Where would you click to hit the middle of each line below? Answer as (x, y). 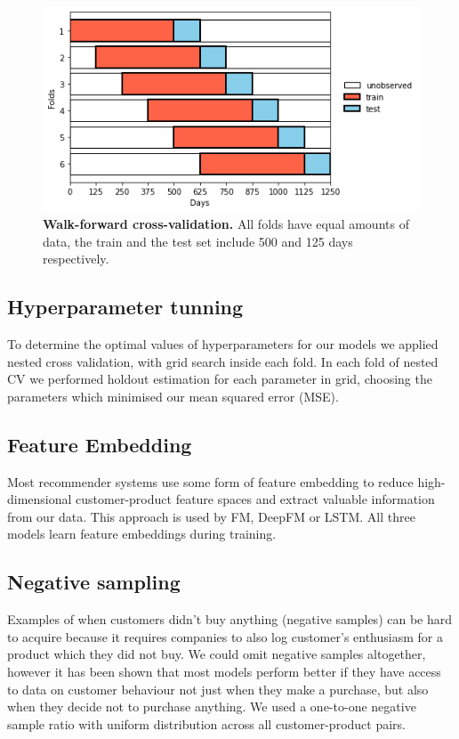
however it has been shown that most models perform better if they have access (224, 672)
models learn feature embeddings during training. (142, 534)
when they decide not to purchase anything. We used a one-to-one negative (212, 707)
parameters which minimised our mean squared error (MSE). (173, 396)
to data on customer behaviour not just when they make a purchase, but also (218, 689)
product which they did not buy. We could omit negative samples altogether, (217, 654)
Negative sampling (94, 582)
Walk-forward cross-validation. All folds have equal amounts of (226, 224)
